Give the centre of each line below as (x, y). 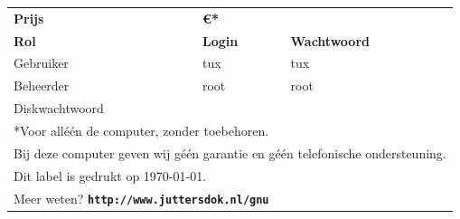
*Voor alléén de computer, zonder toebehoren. (141, 130)
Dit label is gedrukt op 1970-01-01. (110, 175)
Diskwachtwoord (59, 108)
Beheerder (42, 86)
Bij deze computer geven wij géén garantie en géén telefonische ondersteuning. (230, 152)
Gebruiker (41, 63)
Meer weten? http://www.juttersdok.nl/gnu (141, 198)
